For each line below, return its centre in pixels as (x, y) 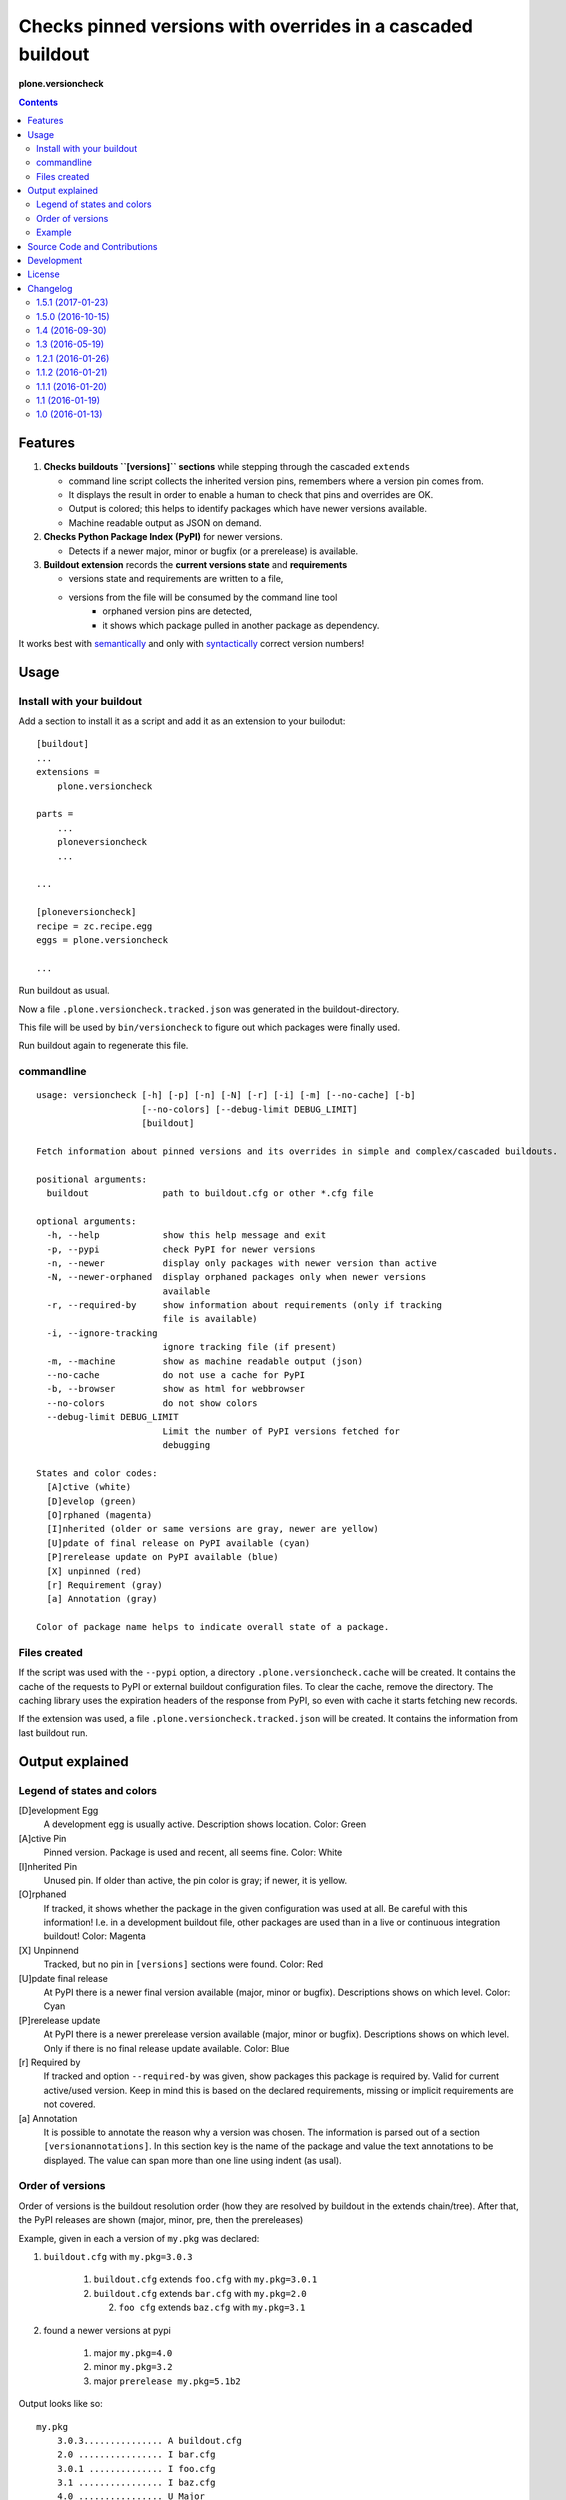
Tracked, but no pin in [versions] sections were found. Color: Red (183, 1964)
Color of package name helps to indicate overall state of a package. (213, 1627)
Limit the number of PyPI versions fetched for (281, 1431)
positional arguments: (92, 1179)
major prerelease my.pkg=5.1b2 (167, 2381)
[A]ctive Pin (42, 1838)
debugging (186, 1445)
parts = (55, 814)
